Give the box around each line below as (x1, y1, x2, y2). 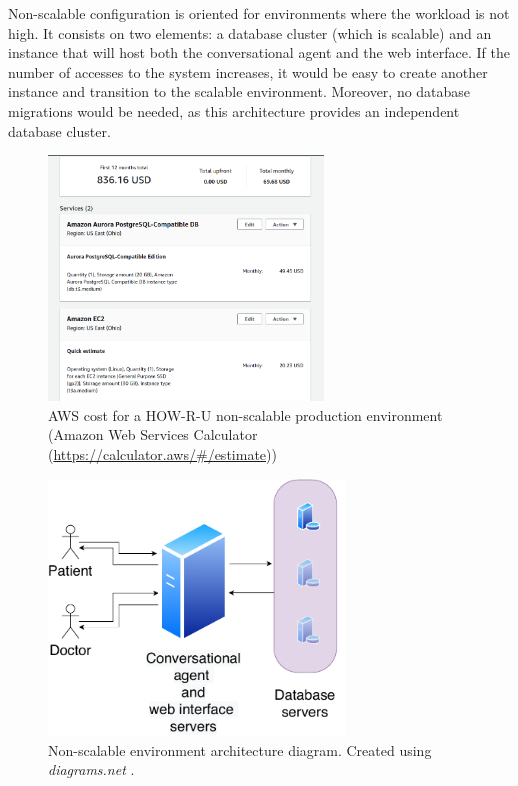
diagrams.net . (48, 759, 135, 780)
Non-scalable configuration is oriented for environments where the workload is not (8, 3, 510, 23)
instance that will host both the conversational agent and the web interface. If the (8, 42, 510, 63)
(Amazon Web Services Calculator (48, 424, 258, 445)
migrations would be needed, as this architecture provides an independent (8, 100, 460, 121)
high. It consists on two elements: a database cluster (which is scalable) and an (8, 22, 492, 43)
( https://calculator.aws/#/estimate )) (48, 443, 277, 464)
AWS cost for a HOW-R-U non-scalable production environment (48, 404, 443, 425)
